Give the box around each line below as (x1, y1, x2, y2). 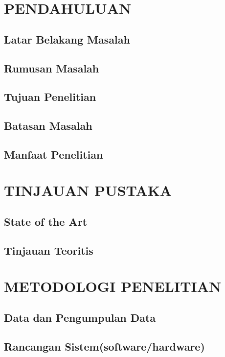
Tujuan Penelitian (4, 89, 96, 104)
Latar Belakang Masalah (4, 31, 130, 47)
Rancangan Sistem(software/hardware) (4, 338, 205, 354)
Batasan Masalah (4, 118, 92, 133)
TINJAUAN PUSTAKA (4, 180, 172, 200)
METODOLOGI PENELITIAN (4, 276, 222, 296)
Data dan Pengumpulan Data (4, 309, 156, 325)
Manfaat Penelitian (4, 146, 103, 162)
